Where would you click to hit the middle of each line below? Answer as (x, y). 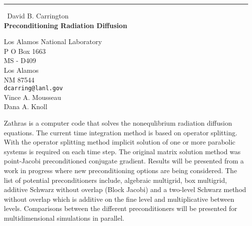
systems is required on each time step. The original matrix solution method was (122, 151)
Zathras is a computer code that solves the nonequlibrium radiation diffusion (118, 123)
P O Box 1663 (25, 51)
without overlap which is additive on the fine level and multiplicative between (119, 199)
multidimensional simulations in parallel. (64, 218)
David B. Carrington (38, 16)
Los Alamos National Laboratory (53, 41)
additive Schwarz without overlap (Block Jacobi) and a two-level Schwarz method (125, 189)
